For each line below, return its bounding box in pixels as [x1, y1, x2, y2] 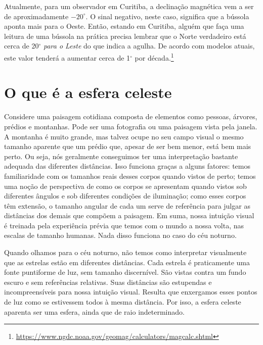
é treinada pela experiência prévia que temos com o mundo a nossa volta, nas [4, 220, 244, 230]
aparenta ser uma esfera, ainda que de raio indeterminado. [4, 306, 185, 317]
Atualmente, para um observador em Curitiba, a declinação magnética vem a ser [4, 1, 254, 11]
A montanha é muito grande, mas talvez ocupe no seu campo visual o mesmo [4, 131, 244, 141]
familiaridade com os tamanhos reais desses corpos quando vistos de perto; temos [4, 170, 256, 181]
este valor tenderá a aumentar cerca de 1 [4, 52, 130, 63]
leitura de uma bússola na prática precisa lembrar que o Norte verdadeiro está [4, 30, 246, 41]
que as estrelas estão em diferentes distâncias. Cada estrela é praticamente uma [4, 257, 250, 267]
